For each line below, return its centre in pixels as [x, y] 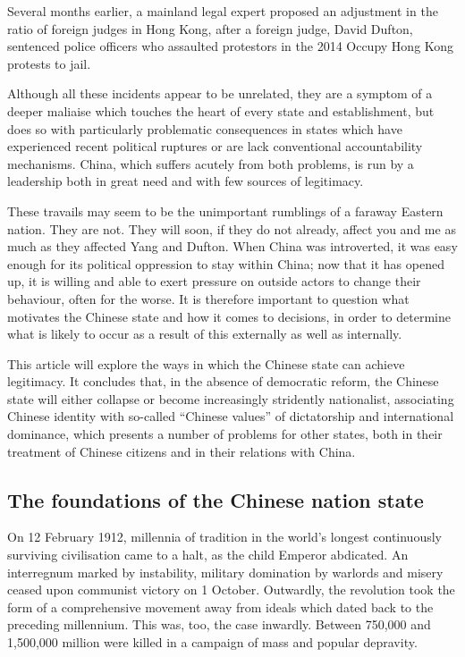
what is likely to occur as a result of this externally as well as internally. [205, 334]
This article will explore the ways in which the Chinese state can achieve [206, 363]
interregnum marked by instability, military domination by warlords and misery [225, 572]
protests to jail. [49, 63]
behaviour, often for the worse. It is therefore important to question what [208, 298]
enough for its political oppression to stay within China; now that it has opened [226, 263]
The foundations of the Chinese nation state [216, 499]
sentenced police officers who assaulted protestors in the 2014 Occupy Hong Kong [231, 46]
